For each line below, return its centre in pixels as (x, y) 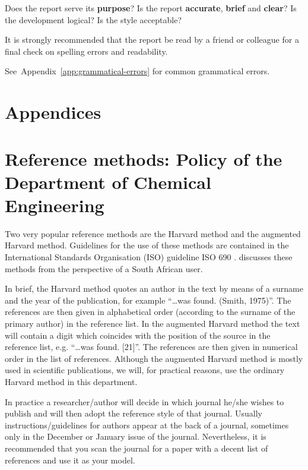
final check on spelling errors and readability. (86, 51)
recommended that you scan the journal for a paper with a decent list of (136, 448)
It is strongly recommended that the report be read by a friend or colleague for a (152, 40)
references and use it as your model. (70, 460)
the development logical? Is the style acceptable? (93, 19)
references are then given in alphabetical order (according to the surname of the (150, 312)
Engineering (55, 205)
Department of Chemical (108, 182)
